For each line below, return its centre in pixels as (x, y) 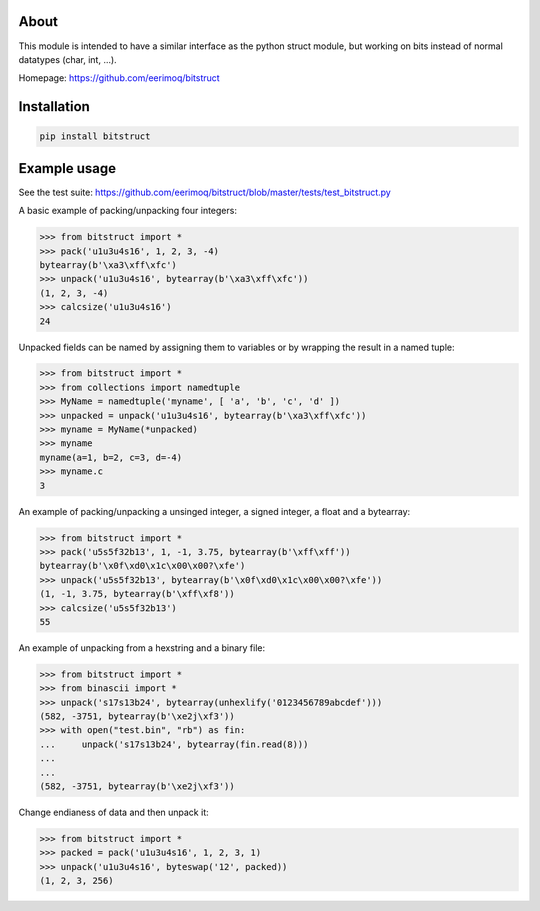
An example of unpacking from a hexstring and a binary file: (141, 647)
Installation (54, 106)
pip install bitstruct (95, 136)
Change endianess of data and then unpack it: (113, 812)
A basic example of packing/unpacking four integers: (127, 211)
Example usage (67, 168)
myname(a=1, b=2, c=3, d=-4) (111, 457)
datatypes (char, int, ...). (67, 59)
